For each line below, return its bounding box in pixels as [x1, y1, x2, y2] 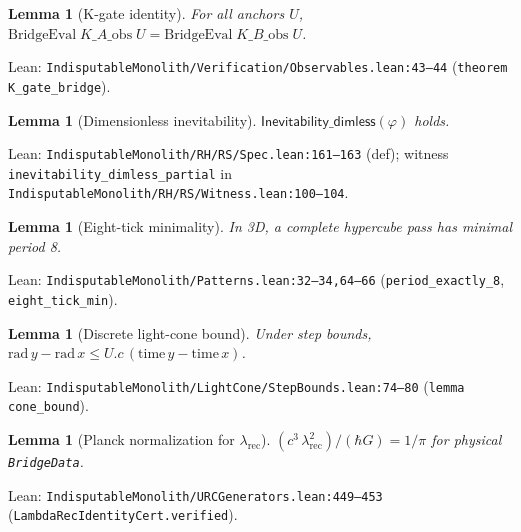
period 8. [8, 235, 62, 256]
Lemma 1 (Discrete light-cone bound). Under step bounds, [8, 322, 372, 343]
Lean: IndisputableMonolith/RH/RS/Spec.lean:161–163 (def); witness [8, 143, 449, 164]
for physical [431, 429, 502, 450]
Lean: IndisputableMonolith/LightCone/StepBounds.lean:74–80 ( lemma [8, 375, 465, 396]
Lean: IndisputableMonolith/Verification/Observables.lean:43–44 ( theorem [8, 56, 508, 77]
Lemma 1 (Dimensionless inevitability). [8, 109, 257, 130]
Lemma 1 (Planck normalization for [8, 429, 235, 450]
